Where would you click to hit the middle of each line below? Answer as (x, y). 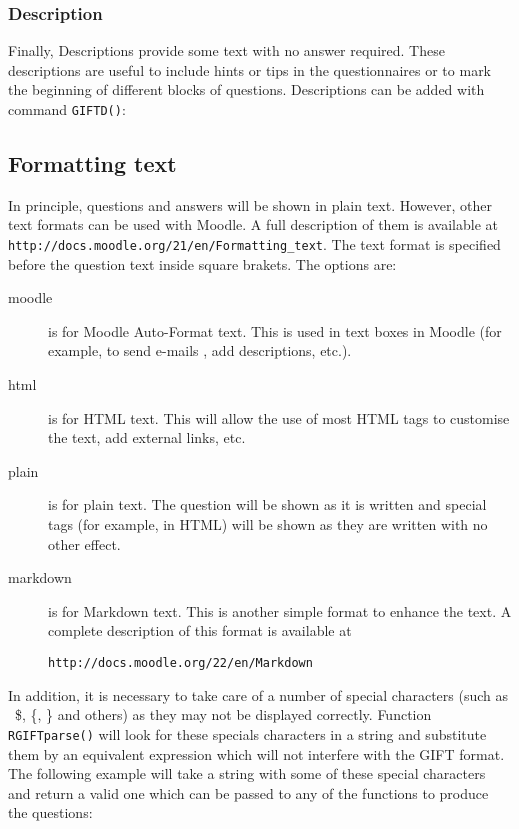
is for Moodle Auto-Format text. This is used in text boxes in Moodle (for (275, 330)
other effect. (84, 543)
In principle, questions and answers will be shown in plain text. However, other (250, 204)
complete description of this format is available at (200, 630)
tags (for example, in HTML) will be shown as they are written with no (268, 524)
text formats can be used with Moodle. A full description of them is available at (253, 224)
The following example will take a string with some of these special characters (247, 773)
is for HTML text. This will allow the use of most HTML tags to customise (279, 417)
